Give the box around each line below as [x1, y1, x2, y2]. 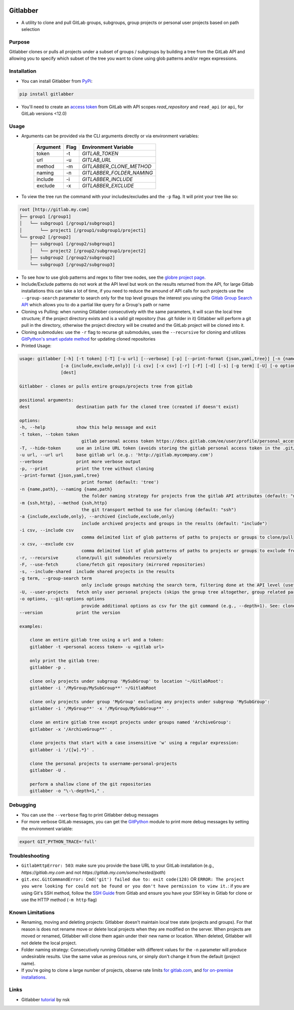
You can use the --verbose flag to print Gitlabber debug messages [21, 812, 159, 818]
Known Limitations [9, 909, 55, 916]
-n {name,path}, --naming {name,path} [19, 486, 113, 492]
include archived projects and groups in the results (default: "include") [81, 520, 268, 526]
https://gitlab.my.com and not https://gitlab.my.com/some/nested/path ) [21, 869, 166, 875]
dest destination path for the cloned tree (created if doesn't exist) [19, 404, 240, 410]
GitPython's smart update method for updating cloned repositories [21, 336, 156, 342]
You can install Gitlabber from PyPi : [21, 78, 93, 84]
